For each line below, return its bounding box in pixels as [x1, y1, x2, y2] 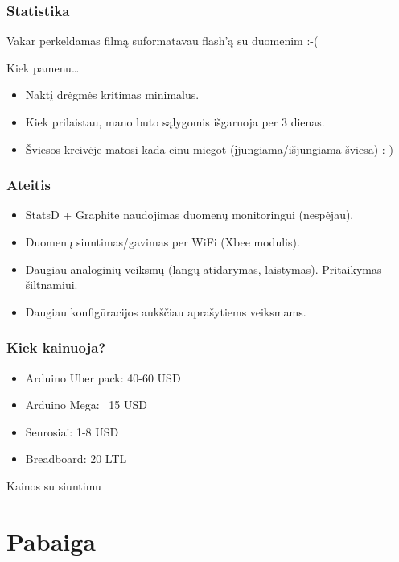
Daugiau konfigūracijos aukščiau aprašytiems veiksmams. [25, 303, 306, 320]
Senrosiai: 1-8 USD [25, 423, 119, 440]
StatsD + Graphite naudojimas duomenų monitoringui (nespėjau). [25, 206, 354, 223]
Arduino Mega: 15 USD [25, 396, 147, 413]
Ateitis [6, 175, 51, 195]
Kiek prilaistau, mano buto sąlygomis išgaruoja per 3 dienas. [25, 114, 325, 130]
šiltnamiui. [25, 276, 78, 293]
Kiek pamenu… [6, 59, 80, 76]
